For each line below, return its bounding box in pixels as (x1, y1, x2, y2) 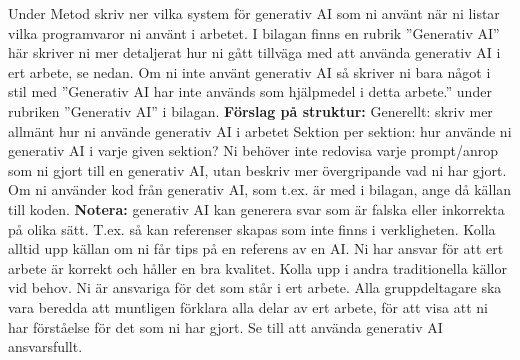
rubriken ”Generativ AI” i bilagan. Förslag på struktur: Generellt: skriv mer (8, 100, 493, 121)
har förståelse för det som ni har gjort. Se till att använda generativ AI (8, 316, 443, 337)
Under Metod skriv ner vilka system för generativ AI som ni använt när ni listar (8, 3, 500, 23)
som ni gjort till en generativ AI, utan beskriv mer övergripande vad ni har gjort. (8, 159, 507, 180)
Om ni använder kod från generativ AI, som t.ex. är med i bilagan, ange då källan (8, 179, 512, 200)
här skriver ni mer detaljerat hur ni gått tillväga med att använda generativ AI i (8, 42, 501, 63)
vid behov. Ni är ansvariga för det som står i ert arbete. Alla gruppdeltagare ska (8, 277, 502, 298)
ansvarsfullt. (8, 336, 83, 357)
